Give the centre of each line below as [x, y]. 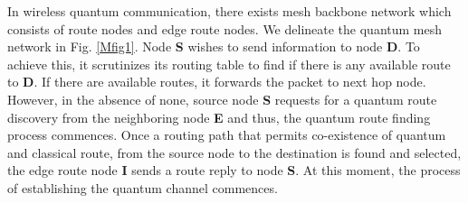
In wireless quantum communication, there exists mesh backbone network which [229, 11]
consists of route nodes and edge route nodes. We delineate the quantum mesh [225, 28]
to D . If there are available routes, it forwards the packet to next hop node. [217, 82]
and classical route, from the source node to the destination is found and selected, [234, 152]
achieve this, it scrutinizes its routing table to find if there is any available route [229, 64]
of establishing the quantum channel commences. [143, 187]
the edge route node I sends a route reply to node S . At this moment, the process [234, 170]
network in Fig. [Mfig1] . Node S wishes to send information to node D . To [214, 46]
